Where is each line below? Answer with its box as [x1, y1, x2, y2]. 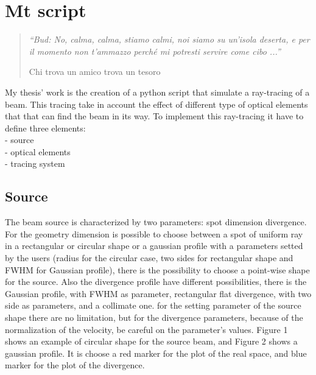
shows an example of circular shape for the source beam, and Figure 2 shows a [5, 335, 298, 348]
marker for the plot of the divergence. [5, 359, 145, 371]
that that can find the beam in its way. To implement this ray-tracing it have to [5, 110, 304, 122]
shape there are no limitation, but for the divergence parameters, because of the [5, 311, 303, 324]
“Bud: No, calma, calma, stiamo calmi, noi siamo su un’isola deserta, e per [29, 33, 310, 46]
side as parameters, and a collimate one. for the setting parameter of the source [5, 299, 301, 312]
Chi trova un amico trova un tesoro [29, 65, 161, 78]
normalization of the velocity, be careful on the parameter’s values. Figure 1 [5, 323, 288, 335]
